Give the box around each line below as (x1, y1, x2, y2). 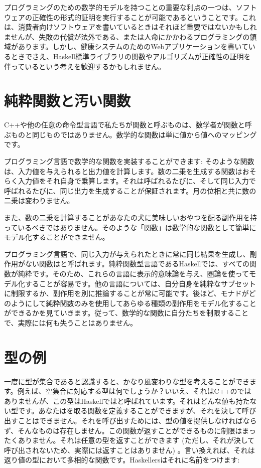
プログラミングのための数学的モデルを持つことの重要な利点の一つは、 (4, 2, 236, 12)
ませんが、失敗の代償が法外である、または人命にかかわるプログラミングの (4, 31, 250, 42)
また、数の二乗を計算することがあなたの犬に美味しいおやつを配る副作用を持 (4, 212, 257, 223)
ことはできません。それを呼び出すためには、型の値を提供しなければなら (18, 415, 257, 426)
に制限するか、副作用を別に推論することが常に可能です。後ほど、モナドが (4, 288, 249, 298)
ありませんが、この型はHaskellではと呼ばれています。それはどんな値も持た (4, 395, 250, 406)
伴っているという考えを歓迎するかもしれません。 (4, 61, 165, 71)
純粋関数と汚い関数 (4, 90, 131, 111)
